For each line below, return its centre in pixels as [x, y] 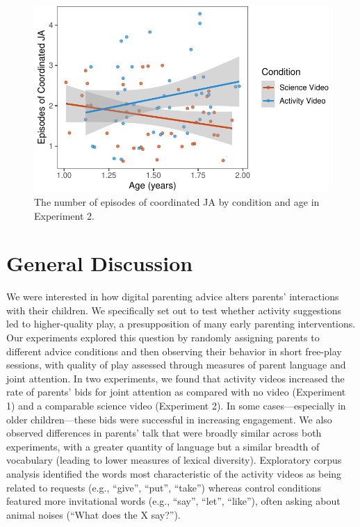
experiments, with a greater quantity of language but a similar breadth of [163, 446]
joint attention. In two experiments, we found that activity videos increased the [175, 378]
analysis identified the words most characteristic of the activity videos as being [174, 473]
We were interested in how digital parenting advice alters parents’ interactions [173, 297]
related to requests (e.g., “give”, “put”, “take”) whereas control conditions [164, 487]
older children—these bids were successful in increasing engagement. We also [169, 419]
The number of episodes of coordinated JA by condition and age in [177, 201]
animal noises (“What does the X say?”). [93, 514]
